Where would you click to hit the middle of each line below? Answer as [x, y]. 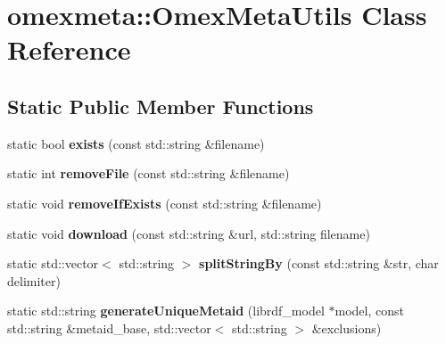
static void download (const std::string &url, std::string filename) [189, 233]
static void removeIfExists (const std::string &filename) [165, 203]
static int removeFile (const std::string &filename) [149, 173]
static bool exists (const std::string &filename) [136, 143]
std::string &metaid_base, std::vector [109, 328]
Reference [69, 49]
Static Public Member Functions [161, 106]
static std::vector [53, 263]
